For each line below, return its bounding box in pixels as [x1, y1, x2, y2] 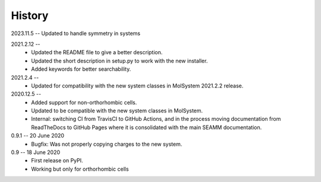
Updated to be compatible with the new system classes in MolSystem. [31, 107, 203, 114]
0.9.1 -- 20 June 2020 [11, 132, 65, 139]
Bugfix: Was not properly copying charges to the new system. [31, 140, 182, 148]
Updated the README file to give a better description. [31, 49, 163, 56]
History [11, 9, 49, 22]
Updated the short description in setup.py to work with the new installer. [31, 57, 208, 64]
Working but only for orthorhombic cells [31, 165, 129, 172]
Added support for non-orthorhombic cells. [31, 99, 137, 106]
